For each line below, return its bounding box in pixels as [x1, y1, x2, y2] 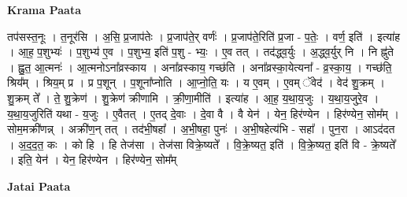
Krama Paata [7, 2, 81, 17]
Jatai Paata [7, 177, 71, 194]
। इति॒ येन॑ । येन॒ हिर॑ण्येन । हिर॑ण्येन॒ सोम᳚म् [7, 151, 177, 168]
